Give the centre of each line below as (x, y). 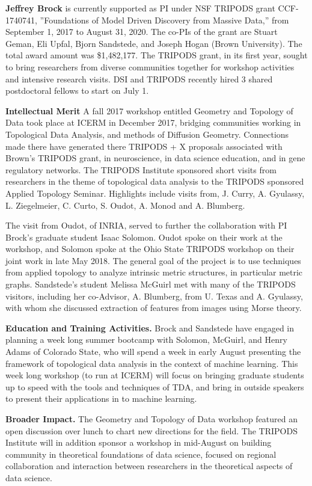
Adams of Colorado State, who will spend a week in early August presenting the (153, 352)
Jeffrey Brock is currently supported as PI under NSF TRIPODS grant (140, 8)
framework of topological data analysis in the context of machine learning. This (152, 363)
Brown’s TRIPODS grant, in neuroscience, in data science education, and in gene (155, 158)
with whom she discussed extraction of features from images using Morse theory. (154, 308)
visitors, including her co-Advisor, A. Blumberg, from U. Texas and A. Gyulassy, (154, 296)
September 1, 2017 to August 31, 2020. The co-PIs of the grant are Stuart (142, 32)
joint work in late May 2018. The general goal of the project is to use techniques (153, 260)
